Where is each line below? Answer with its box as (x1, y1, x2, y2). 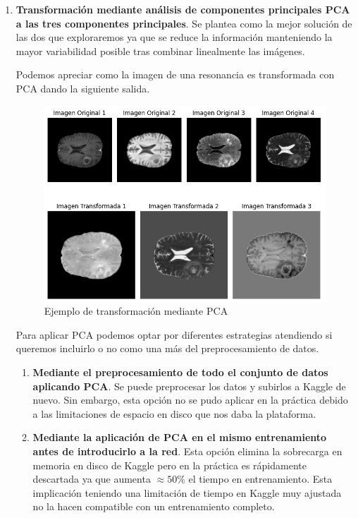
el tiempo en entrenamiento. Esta (188, 471, 333, 486)
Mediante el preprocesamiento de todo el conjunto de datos (32, 364, 328, 379)
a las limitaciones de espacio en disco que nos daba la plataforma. (32, 406, 316, 421)
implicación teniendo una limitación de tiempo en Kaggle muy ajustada (32, 485, 342, 500)
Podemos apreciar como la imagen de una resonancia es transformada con (16, 67, 335, 82)
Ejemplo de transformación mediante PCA (44, 303, 228, 318)
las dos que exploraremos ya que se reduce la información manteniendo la (16, 30, 333, 44)
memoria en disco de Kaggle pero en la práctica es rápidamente (32, 457, 307, 472)
